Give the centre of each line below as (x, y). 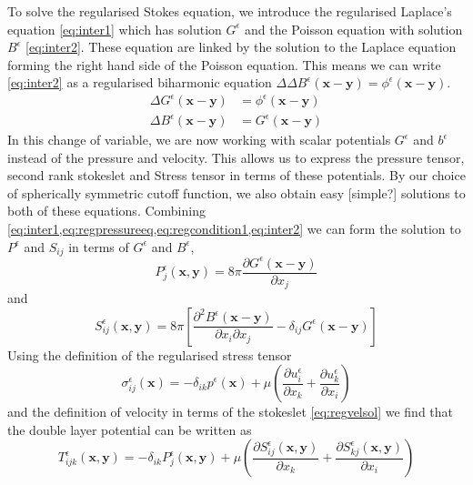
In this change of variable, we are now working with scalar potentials (199, 140)
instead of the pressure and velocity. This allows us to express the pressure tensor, (236, 157)
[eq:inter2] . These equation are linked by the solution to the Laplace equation (241, 47)
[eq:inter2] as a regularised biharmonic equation (140, 82)
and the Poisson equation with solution (354, 29)
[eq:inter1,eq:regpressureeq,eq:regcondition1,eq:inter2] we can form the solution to (234, 228)
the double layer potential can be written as (130, 429)
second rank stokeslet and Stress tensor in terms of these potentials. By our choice (236, 175)
